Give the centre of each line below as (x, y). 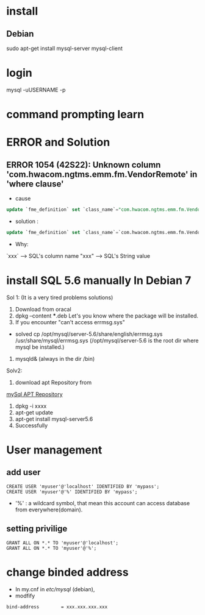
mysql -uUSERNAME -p (36, 90)
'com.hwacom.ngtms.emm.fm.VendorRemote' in (102, 174)
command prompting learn (75, 115)
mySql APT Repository (34, 394)
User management (54, 450)
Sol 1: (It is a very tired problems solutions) (60, 297)
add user (23, 473)
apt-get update (34, 412)
